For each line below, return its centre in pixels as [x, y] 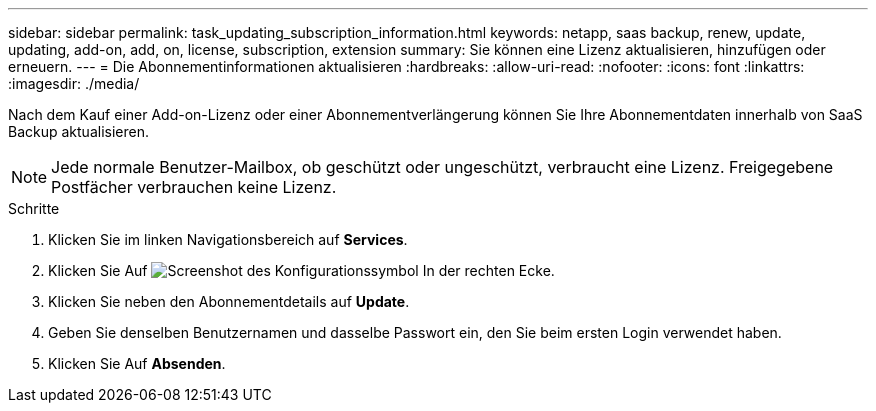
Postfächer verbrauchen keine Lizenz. [194, 187]
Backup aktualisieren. [78, 131]
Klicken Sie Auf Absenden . [137, 363]
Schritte [34, 208]
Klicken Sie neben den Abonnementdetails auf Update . [229, 301]
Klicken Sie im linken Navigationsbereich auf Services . [228, 239]
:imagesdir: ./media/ [74, 83]
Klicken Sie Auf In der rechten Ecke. [301, 270]
